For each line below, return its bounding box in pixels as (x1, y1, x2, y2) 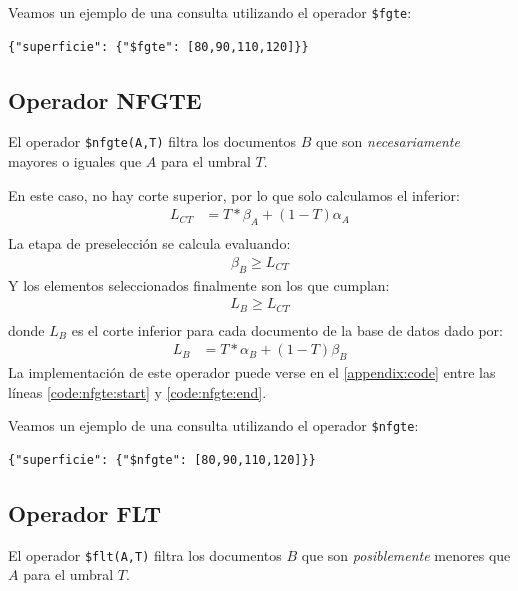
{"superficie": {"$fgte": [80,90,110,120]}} (8, 39, 309, 54)
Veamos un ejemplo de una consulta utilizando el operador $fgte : (8, 2, 412, 22)
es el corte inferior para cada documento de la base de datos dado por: (71, 319, 503, 340)
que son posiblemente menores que (301, 544, 511, 565)
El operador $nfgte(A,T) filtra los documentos (8, 131, 297, 152)
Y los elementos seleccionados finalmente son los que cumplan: (8, 274, 390, 295)
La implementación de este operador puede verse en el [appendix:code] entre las (8, 362, 496, 383)
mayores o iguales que (8, 151, 142, 172)
